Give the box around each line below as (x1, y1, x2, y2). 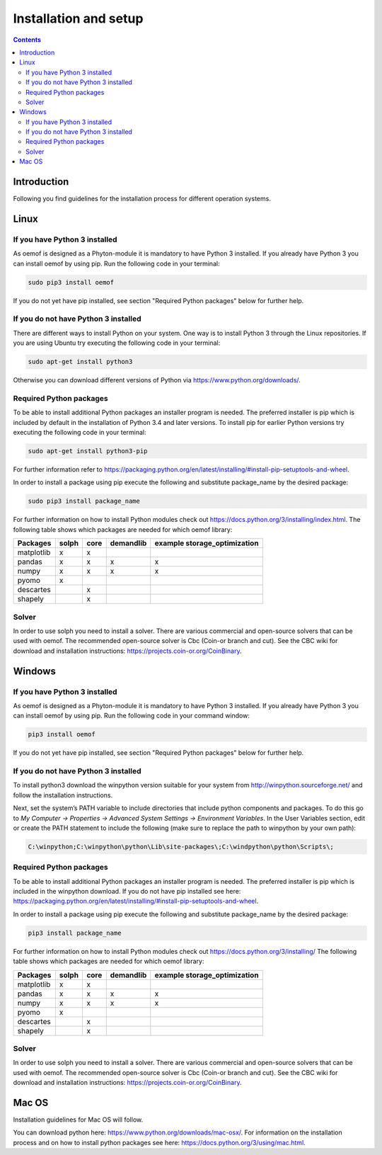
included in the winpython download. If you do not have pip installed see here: (13, 887, 241, 896)
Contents (13, 35, 42, 44)
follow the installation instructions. (13, 790, 113, 800)
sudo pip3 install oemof (28, 278, 115, 286)
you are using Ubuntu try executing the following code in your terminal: (13, 338, 221, 347)
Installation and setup (13, 11, 144, 26)
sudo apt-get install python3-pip (28, 447, 148, 455)
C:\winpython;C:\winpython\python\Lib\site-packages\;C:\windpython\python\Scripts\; (28, 843, 334, 850)
